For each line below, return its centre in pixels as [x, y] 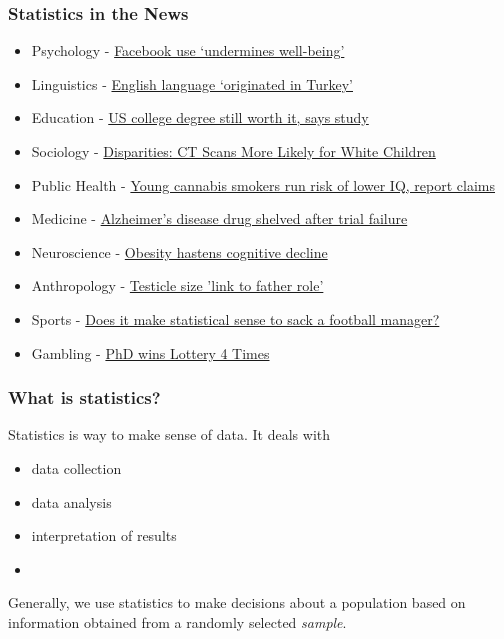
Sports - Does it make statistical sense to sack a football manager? [235, 318]
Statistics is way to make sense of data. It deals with [169, 434]
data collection [76, 467]
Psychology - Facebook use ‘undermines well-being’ [188, 50]
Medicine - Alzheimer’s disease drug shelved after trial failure [219, 218]
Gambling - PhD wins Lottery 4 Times [150, 352]
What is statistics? [84, 397]
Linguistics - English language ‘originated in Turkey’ [192, 83]
